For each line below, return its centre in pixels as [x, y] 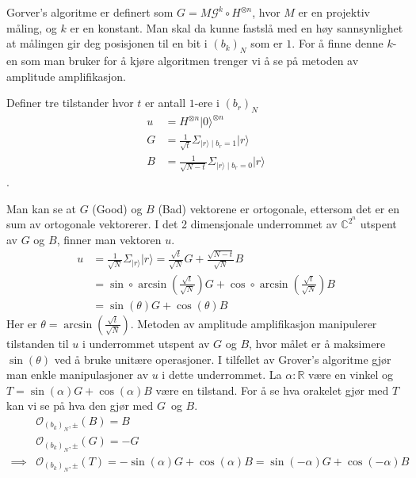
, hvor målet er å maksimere [317, 343]
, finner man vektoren [109, 239]
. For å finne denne [338, 43]
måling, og [32, 27]
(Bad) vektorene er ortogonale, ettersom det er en [279, 208]
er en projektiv [334, 12]
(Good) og [117, 208]
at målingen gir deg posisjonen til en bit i [107, 43]
